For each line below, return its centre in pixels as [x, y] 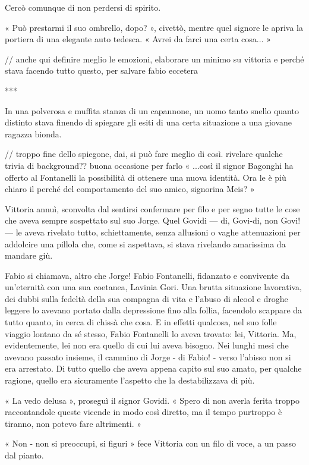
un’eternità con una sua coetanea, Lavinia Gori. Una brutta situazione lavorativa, [153, 287]
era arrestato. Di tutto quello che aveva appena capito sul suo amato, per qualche [153, 368]
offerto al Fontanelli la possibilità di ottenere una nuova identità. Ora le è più [146, 177]
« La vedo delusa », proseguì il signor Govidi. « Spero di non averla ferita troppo [152, 400]
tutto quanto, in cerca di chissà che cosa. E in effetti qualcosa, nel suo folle [141, 322]
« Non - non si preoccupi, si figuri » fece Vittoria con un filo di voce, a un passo [151, 443]
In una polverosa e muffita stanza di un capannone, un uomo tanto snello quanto [152, 110]
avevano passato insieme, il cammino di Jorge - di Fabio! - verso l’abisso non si [148, 356]
